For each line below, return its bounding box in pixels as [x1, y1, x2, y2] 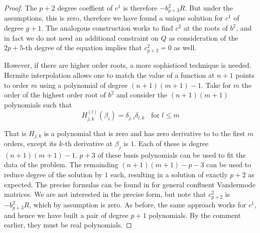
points [235, 69, 254, 80]
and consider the [116, 89, 168, 100]
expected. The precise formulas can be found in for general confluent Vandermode [4, 179, 255, 189]
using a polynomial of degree [39, 79, 128, 90]
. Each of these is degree [134, 138, 209, 149]
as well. [174, 42, 197, 53]
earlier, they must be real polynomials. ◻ [4, 219, 132, 230]
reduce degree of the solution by [4, 169, 102, 180]
